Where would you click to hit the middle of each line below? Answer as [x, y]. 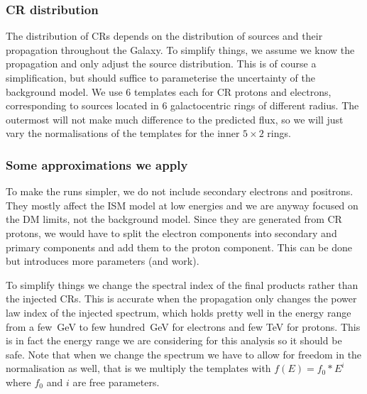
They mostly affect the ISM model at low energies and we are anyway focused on [182, 205]
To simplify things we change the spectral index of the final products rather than [182, 284]
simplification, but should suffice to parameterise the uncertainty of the [160, 77]
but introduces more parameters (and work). [103, 261]
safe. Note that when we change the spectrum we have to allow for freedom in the [184, 354]
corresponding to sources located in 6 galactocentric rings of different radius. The [182, 105]
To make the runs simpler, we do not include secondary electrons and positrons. [180, 191]
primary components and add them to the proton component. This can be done [179, 247]
